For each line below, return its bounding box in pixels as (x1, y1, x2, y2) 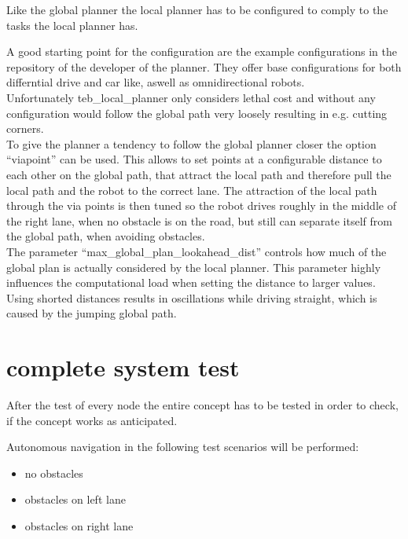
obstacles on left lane (24, 491, 126, 508)
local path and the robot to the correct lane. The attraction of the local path (6, 181, 377, 198)
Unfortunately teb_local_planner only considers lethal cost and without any (6, 89, 376, 105)
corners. (6, 120, 44, 137)
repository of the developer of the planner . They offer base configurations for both (6, 58, 402, 75)
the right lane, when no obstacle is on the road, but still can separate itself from (6, 212, 392, 229)
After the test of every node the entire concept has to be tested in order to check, (6, 397, 399, 412)
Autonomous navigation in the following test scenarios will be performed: (6, 438, 359, 455)
